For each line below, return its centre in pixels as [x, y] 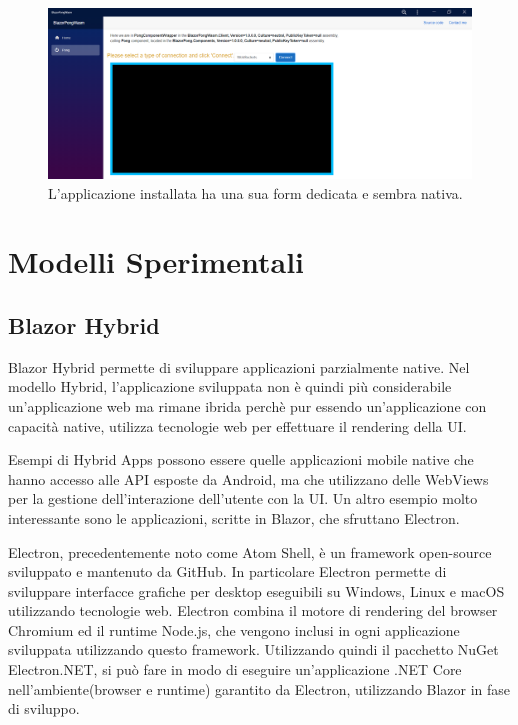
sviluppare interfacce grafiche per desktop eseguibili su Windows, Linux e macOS [256, 590]
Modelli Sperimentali [156, 261]
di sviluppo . [44, 708]
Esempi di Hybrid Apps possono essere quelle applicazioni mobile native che [241, 459]
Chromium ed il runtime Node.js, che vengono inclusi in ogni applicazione [234, 629]
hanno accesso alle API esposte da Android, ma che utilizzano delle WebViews [248, 478]
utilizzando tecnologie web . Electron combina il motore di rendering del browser [253, 610]
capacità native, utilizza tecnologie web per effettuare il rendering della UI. [237, 425]
